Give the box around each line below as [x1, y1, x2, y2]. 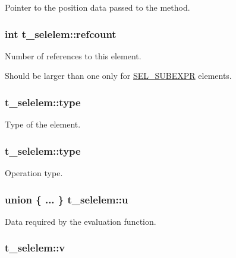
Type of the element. [5, 118, 81, 130]
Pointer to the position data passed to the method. [5, 1, 190, 13]
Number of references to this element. [5, 49, 141, 62]
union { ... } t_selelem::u [5, 192, 128, 206]
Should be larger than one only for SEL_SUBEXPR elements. [5, 69, 232, 82]
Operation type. [5, 167, 63, 179]
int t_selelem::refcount [5, 26, 117, 41]
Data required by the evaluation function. [5, 215, 156, 227]
